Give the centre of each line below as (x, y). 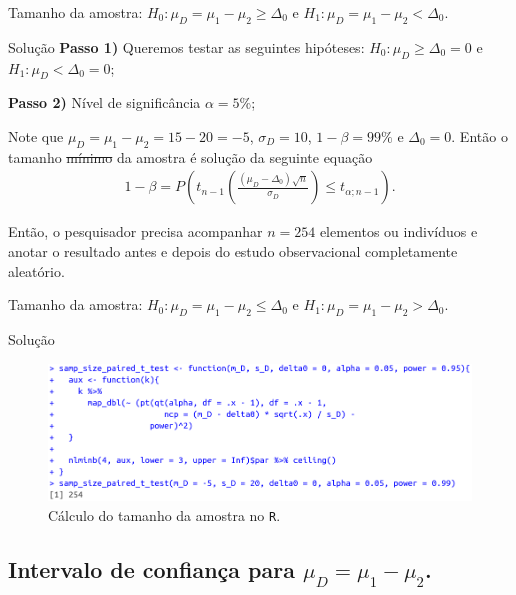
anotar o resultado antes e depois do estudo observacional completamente (233, 251)
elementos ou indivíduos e (398, 231)
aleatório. (36, 270)
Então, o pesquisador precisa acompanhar (135, 231)
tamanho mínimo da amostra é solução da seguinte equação (190, 156)
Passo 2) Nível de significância (104, 102)
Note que (36, 135)
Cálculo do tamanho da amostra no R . (164, 514)
